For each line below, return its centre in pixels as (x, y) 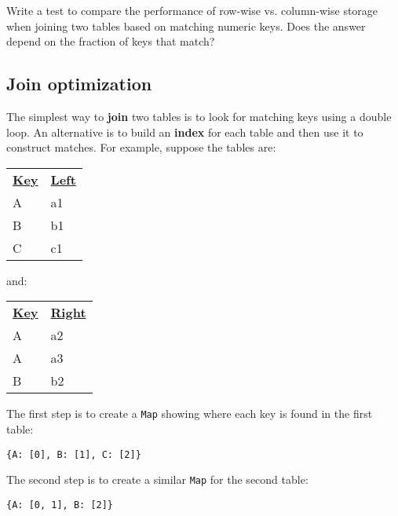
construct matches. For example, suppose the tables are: (141, 147)
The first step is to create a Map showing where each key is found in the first (190, 414)
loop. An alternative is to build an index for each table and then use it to (185, 132)
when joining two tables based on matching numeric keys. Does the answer (186, 26)
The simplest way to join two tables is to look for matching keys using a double (199, 116)
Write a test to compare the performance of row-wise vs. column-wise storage (192, 10)
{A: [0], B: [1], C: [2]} (74, 454)
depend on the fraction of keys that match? (111, 41)
